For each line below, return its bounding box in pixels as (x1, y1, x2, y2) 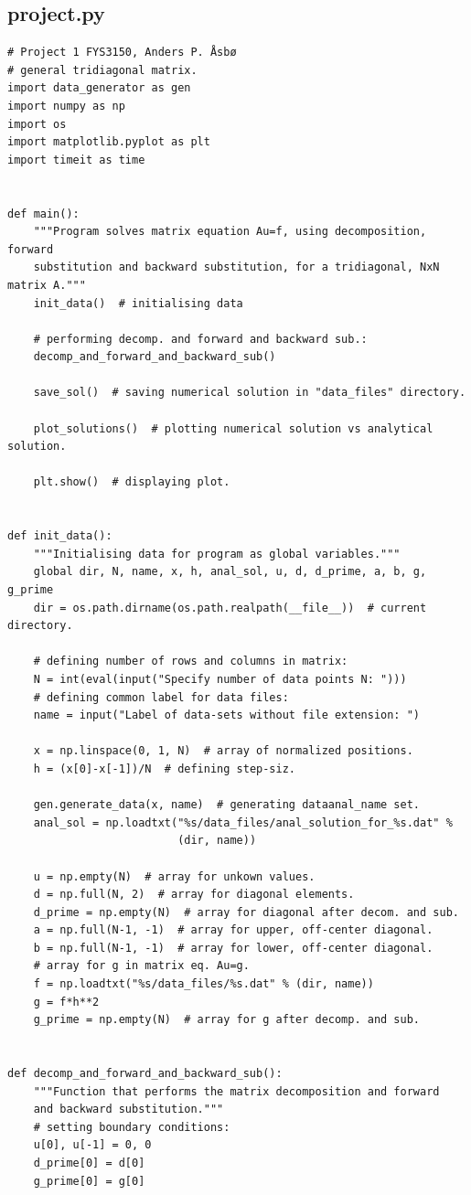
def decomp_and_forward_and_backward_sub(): (7, 1067, 283, 1081)
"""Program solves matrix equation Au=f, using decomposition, (33, 225, 427, 239)
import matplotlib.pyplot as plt (7, 135, 210, 149)
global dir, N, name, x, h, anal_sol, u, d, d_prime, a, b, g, (33, 565, 427, 579)
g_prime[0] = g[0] (33, 1174, 145, 1188)
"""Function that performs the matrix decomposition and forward (33, 1084, 440, 1098)
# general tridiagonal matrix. (7, 63, 198, 77)
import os (7, 117, 67, 131)
